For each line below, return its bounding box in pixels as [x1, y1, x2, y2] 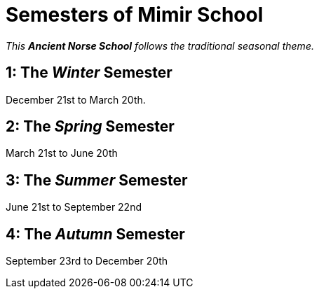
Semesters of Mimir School [6, 3, 264, 27]
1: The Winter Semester [6, 64, 172, 82]
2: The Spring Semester [6, 118, 175, 136]
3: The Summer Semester [6, 171, 188, 189]
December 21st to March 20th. [6, 93, 146, 106]
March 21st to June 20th [6, 147, 118, 160]
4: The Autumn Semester [6, 225, 185, 243]
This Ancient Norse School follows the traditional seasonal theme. [6, 39, 314, 52]
